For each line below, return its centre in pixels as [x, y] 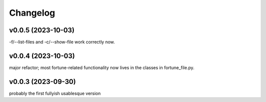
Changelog [32, 13]
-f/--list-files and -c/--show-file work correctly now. [62, 42]
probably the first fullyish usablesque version [55, 93]
